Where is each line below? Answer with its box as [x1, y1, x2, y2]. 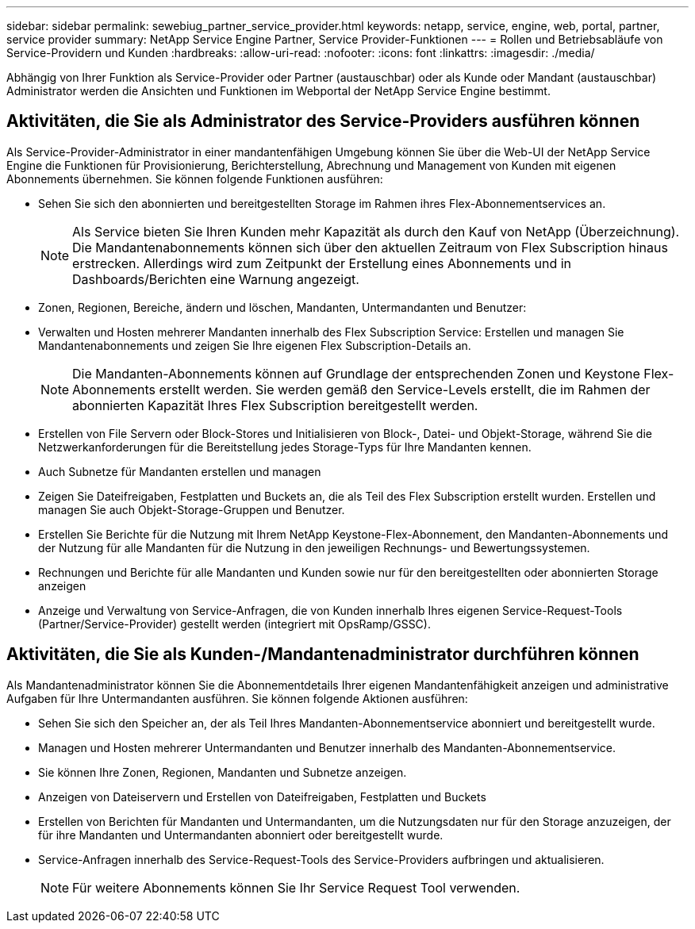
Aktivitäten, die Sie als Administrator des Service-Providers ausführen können [6, 111, 640, 132]
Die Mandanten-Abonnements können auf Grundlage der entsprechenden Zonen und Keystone [72, 365, 640, 382]
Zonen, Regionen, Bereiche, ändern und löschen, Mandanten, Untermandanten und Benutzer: [38, 300, 527, 314]
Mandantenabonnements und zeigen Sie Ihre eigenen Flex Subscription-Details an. [38, 338, 471, 352]
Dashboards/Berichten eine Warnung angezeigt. [72, 271, 359, 287]
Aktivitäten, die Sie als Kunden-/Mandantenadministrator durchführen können [6, 644, 639, 665]
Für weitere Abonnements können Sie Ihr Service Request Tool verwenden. [72, 879, 520, 896]
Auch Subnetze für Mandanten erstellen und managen [38, 464, 321, 478]
